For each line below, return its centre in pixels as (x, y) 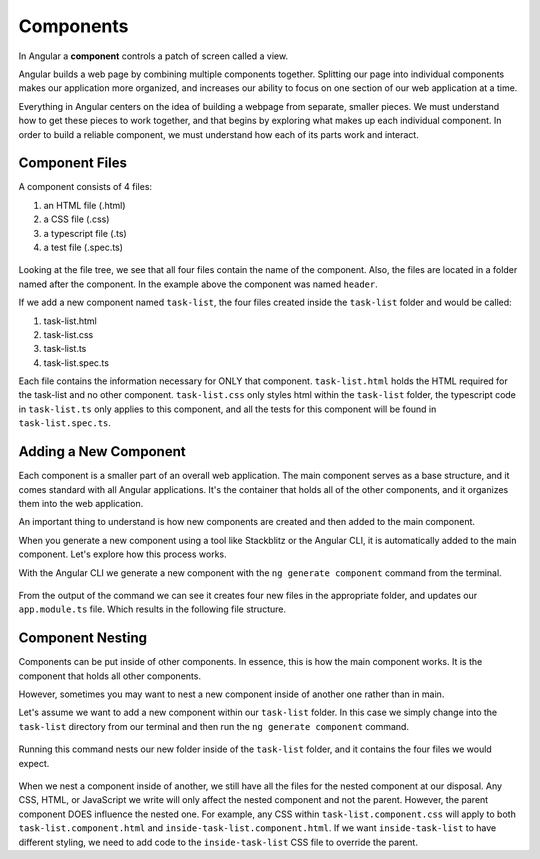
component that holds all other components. (110, 676)
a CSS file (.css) (76, 219)
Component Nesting (83, 638)
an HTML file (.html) (84, 205)
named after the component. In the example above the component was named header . (198, 284)
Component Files (72, 163)
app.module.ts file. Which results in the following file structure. (152, 609)
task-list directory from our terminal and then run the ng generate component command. (214, 726)
